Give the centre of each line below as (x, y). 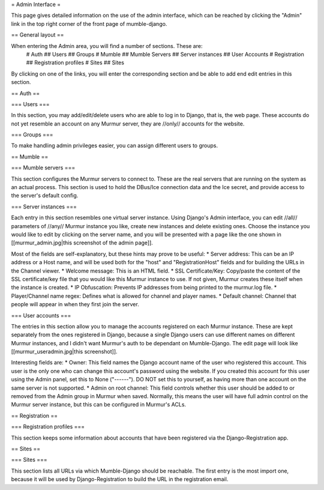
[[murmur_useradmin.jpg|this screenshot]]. (64, 352)
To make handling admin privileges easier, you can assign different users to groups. (115, 146)
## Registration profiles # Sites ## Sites (75, 62)
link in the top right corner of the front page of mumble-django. (89, 23)
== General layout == (37, 35)
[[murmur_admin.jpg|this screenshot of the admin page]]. (82, 243)
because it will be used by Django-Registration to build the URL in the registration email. (120, 479)
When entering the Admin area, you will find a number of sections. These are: (107, 46)
